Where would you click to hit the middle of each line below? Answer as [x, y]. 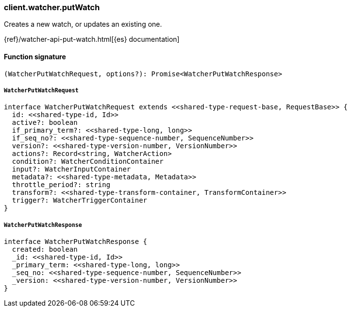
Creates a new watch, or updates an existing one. [83, 24]
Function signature [35, 56]
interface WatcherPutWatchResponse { [76, 242]
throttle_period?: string [61, 185]
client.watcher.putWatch [52, 7]
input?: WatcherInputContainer [71, 169]
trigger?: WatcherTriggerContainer [80, 200]
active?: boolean [45, 123]
